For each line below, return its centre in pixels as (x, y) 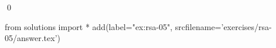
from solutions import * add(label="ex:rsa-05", (89, 26)
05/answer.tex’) (33, 38)
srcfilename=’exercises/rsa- (223, 26)
